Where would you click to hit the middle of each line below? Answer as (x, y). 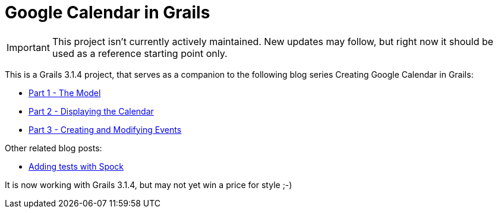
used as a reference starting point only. (140, 53)
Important (28, 47)
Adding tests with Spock (76, 166)
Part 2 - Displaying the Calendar (91, 111)
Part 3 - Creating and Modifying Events (105, 129)
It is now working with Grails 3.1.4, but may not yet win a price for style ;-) (149, 185)
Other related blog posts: (53, 148)
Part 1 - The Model (65, 93)
